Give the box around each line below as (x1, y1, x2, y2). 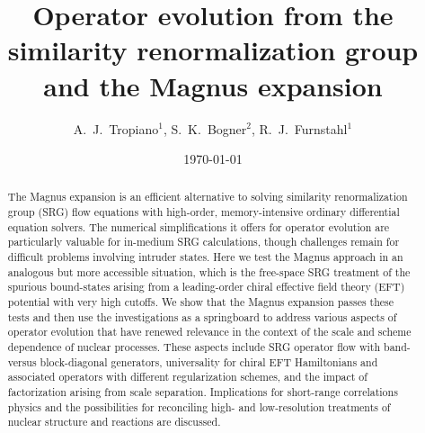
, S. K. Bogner (163, 119, 247, 138)
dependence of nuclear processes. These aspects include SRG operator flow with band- (7, 339, 411, 355)
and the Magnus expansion (43, 67, 383, 104)
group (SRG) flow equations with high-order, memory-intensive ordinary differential (7, 204, 400, 220)
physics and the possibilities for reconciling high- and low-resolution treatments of (7, 399, 391, 414)
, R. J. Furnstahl (251, 119, 348, 138)
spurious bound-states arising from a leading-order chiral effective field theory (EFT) (7, 279, 405, 294)
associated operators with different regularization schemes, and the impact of (7, 369, 367, 384)
